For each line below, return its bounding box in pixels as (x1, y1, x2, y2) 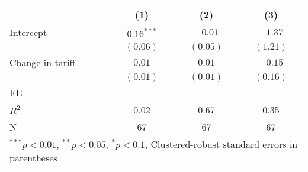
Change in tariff (9, 56, 75, 69)
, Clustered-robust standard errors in (145, 137, 298, 151)
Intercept (9, 25, 47, 39)
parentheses (9, 151, 57, 164)
